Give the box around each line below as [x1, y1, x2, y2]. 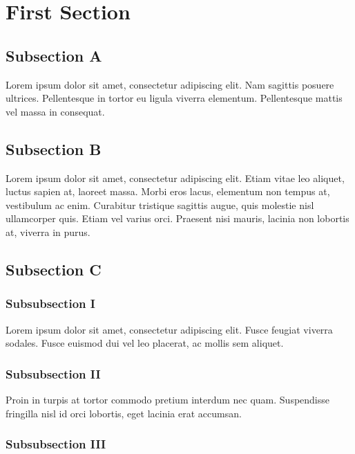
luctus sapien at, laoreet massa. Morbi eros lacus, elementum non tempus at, [6, 184, 330, 199]
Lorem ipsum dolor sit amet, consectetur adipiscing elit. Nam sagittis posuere [6, 77, 334, 91]
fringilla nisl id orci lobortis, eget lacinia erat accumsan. [6, 406, 242, 420]
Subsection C [6, 258, 102, 280]
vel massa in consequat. [6, 104, 105, 118]
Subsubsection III [6, 435, 106, 453]
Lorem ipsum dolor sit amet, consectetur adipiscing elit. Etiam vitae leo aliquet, [6, 170, 345, 185]
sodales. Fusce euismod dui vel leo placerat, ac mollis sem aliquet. [6, 336, 284, 350]
